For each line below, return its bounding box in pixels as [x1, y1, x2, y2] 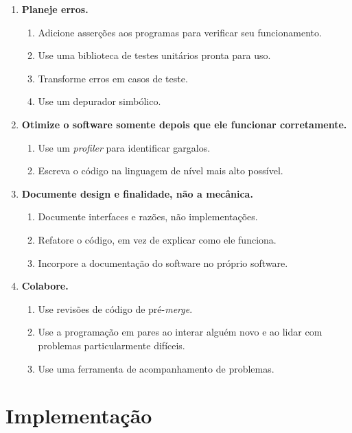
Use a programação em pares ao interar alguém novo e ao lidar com [38, 325, 322, 339]
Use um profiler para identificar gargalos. [38, 140, 211, 154]
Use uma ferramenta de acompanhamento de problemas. [38, 361, 274, 375]
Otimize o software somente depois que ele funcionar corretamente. [21, 117, 347, 131]
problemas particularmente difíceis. [38, 338, 185, 352]
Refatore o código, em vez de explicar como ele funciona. [38, 232, 277, 246]
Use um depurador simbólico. [38, 94, 161, 108]
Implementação [5, 401, 152, 430]
